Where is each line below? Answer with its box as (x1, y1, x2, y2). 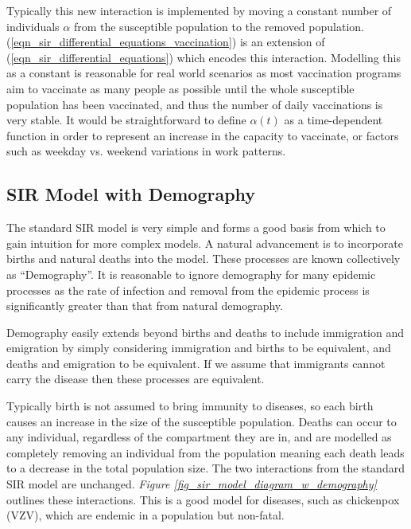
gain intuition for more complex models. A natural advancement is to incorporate (6, 234, 403, 251)
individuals (6, 18, 60, 34)
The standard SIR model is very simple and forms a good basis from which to (6, 219, 386, 236)
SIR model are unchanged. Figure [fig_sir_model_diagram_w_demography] (6, 476, 377, 492)
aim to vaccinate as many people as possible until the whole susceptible (6, 80, 355, 96)
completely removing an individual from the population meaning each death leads (6, 444, 405, 460)
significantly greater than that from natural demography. (6, 297, 283, 314)
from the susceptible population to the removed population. (73, 18, 364, 34)
